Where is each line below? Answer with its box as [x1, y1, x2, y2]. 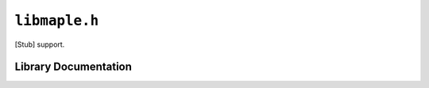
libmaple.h [14, 12, 99, 29]
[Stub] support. [14, 40, 65, 49]
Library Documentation [14, 60, 133, 74]
